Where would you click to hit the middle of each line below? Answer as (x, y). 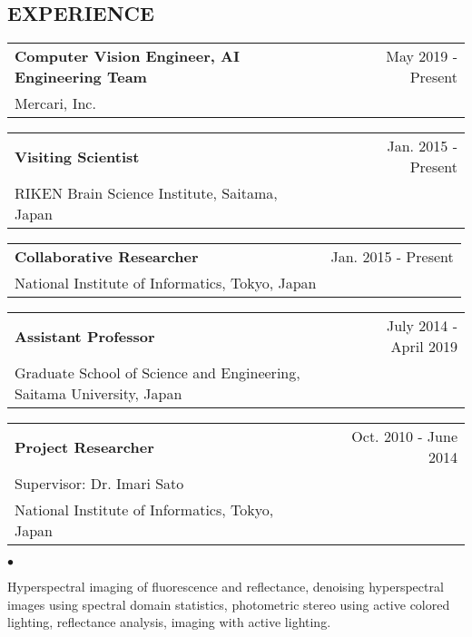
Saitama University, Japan (98, 394)
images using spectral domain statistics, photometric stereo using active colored (229, 604)
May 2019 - (422, 56)
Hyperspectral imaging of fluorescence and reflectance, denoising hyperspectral (226, 587)
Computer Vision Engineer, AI (127, 56)
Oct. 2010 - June (404, 436)
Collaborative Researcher (107, 257)
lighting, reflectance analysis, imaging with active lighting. (169, 622)
